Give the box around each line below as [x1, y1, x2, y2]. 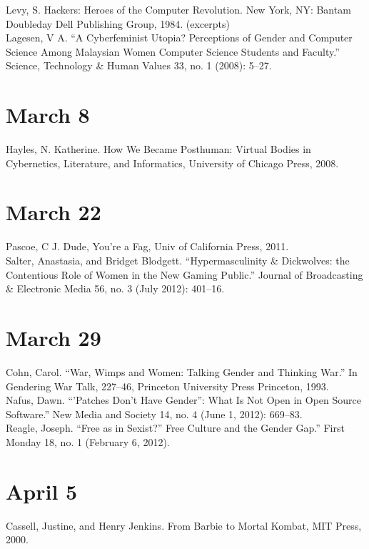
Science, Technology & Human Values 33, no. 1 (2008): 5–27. [6, 58, 272, 73]
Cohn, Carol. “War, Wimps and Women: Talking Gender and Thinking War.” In [6, 364, 358, 379]
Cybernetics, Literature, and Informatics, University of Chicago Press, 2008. [6, 155, 339, 170]
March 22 [6, 197, 101, 227]
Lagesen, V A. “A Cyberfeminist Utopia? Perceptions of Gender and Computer [6, 30, 353, 45]
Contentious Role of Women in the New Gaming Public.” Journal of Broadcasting [6, 267, 363, 282]
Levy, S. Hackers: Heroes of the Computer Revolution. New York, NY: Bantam [6, 2, 351, 16]
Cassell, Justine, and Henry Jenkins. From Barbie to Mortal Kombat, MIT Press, [6, 518, 362, 533]
